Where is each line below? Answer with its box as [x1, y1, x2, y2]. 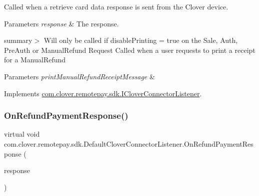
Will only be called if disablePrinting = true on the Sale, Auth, [43, 35, 238, 45]
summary [4, 35, 32, 45]
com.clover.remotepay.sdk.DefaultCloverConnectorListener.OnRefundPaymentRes [4, 138, 253, 149]
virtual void [4, 129, 40, 139]
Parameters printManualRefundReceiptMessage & [4, 71, 155, 81]
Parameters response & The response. [4, 18, 119, 28]
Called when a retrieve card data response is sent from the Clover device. [4, 1, 228, 11]
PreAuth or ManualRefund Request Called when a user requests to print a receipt [4, 44, 255, 55]
